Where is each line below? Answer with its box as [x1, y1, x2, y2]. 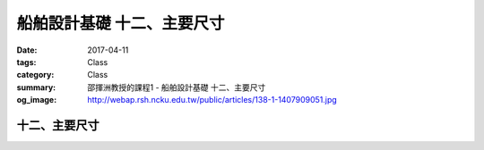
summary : [16, 81, 56, 93]
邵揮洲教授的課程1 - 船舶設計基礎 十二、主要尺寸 [87, 81, 266, 93]
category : [16, 70, 55, 80]
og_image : [16, 95, 57, 105]
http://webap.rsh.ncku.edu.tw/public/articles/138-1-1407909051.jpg [87, 95, 338, 105]
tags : [16, 56, 37, 67]
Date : [16, 45, 38, 55]
